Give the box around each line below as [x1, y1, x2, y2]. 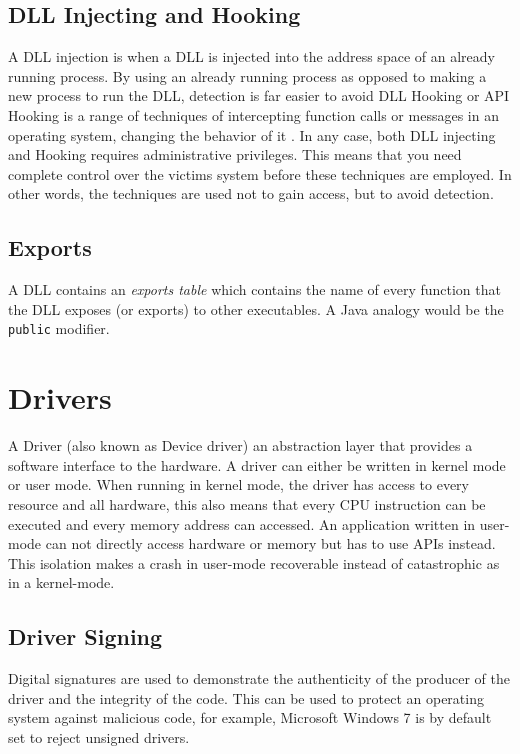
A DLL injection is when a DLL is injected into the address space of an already [8, 46, 495, 67]
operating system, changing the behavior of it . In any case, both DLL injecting [8, 124, 496, 145]
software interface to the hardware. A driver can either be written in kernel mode [8, 454, 506, 475]
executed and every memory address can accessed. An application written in [8, 513, 476, 534]
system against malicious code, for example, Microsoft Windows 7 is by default [8, 707, 492, 728]
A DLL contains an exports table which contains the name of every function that [8, 279, 501, 300]
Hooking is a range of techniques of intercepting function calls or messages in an [8, 104, 499, 125]
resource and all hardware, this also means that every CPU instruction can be [8, 493, 486, 514]
